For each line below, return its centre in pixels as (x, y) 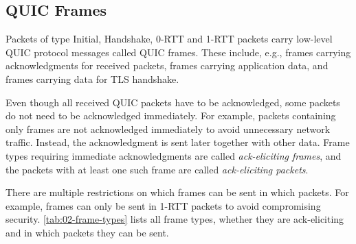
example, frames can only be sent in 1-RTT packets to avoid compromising (163, 205)
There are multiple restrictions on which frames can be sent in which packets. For (177, 192)
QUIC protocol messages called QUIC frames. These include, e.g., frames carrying (178, 52)
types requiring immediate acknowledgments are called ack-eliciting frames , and (174, 155)
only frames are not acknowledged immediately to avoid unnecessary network (168, 129)
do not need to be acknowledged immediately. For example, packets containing (171, 115)
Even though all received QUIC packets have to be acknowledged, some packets (173, 102)
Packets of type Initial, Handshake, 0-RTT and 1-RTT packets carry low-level (169, 39)
